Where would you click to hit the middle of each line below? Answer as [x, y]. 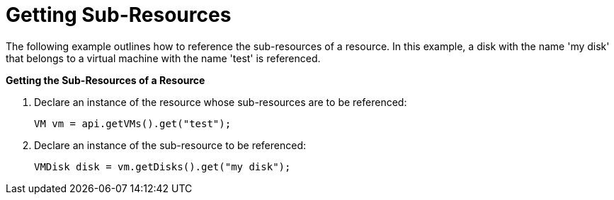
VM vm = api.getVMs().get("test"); [133, 123]
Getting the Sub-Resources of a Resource [106, 80]
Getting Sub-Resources [119, 15]
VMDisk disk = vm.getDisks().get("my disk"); [163, 166]
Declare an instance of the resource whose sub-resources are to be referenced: [221, 102]
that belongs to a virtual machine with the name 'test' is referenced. [163, 58]
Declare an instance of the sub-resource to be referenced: [170, 145]
